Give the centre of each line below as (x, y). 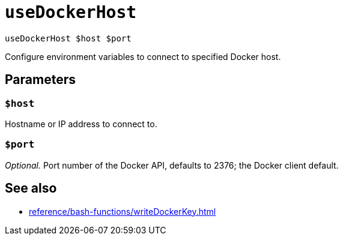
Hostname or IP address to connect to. (81, 124)
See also (31, 188)
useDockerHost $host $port (68, 38)
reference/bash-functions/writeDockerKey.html (123, 211)
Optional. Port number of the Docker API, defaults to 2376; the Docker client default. (172, 165)
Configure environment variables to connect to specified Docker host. (143, 56)
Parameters (40, 80)
